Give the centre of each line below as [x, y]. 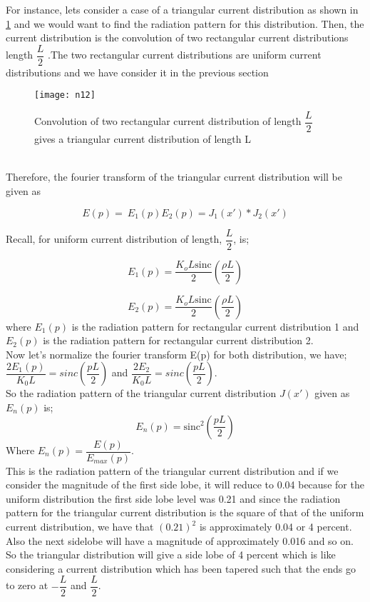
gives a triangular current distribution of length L [143, 139]
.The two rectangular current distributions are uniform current [185, 55]
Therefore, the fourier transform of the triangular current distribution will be [174, 177]
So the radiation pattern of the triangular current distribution [141, 393]
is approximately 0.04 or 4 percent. [276, 526]
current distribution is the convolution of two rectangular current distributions [177, 37]
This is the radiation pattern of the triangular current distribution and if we [172, 470]
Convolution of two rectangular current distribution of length [168, 121]
